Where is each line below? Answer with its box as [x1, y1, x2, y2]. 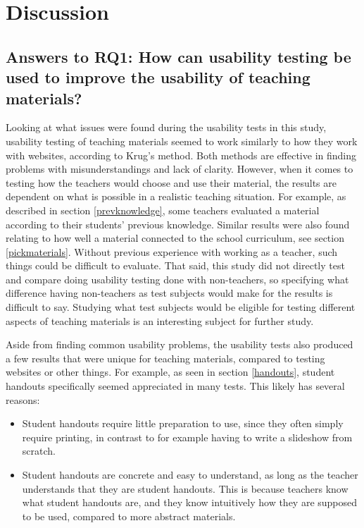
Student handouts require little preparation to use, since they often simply [22, 416, 344, 431]
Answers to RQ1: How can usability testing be [6, 45, 351, 67]
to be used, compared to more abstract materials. [22, 508, 236, 523]
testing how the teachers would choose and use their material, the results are [6, 175, 337, 190]
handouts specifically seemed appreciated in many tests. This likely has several [6, 379, 345, 393]
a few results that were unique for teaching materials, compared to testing [6, 350, 325, 365]
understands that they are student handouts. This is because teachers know [22, 481, 349, 496]
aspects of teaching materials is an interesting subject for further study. [6, 313, 314, 328]
